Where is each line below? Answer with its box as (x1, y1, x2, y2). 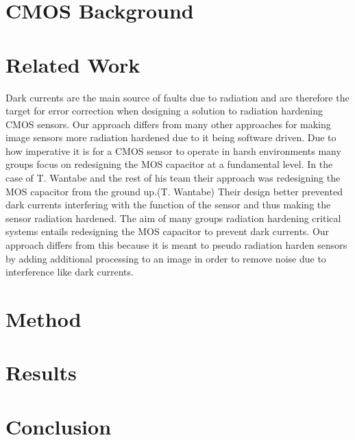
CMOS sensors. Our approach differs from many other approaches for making (5, 117, 331, 131)
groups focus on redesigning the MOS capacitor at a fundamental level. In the (5, 157, 333, 171)
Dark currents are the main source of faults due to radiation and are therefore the (5, 90, 350, 104)
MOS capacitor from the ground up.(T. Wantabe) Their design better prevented (5, 184, 343, 198)
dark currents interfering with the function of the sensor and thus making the (5, 197, 331, 212)
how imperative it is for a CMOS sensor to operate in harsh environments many (5, 143, 341, 158)
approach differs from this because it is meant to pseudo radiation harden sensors (5, 238, 347, 252)
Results (5, 358, 77, 387)
